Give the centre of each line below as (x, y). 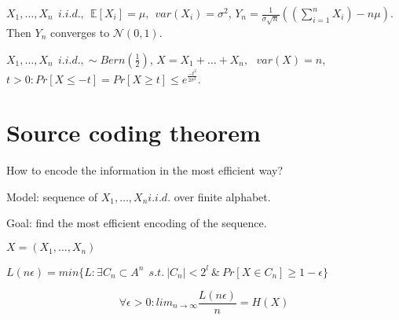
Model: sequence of (52, 196)
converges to (80, 32)
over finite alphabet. (222, 196)
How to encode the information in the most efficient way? (145, 170)
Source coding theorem (134, 132)
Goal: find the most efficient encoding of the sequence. (137, 223)
